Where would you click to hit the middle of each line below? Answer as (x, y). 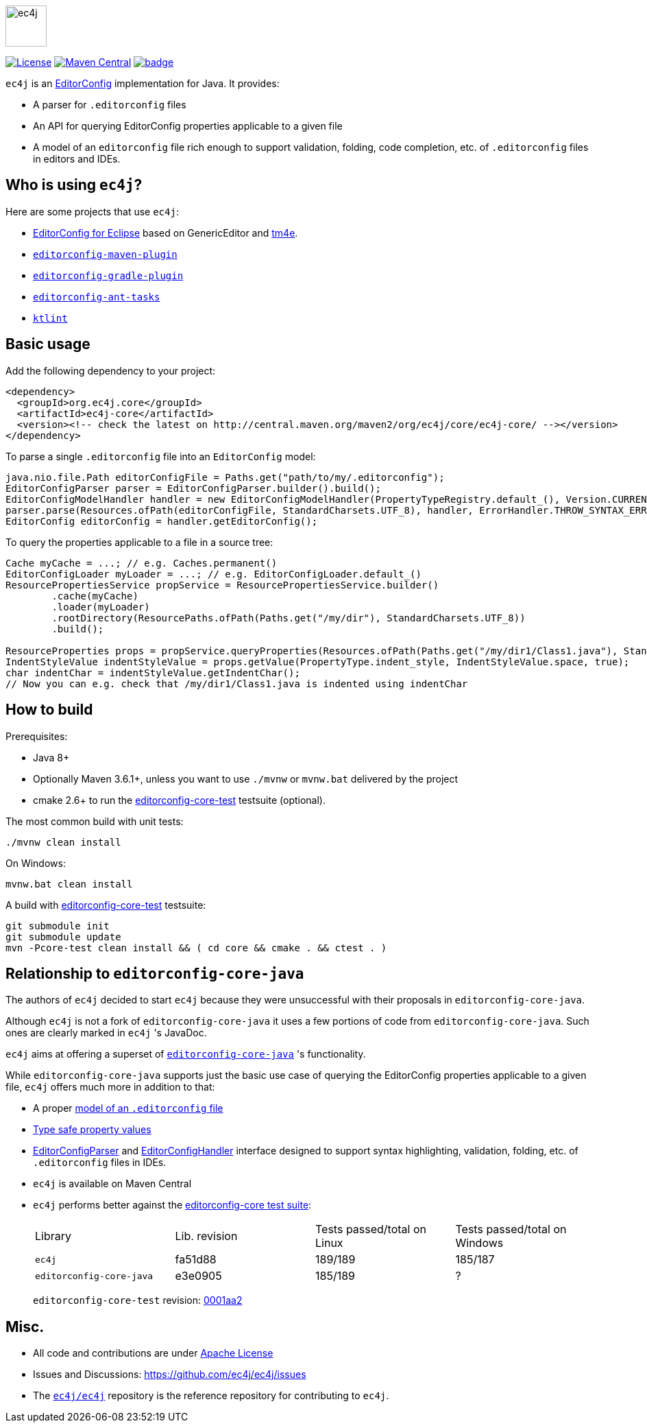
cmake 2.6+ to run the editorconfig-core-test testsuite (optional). (179, 800)
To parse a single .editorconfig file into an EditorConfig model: (161, 456)
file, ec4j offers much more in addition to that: (110, 1087)
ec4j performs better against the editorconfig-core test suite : (172, 1205)
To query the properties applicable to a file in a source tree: (139, 542)
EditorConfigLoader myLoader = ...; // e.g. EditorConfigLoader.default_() (213, 574)
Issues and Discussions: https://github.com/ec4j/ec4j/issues (170, 1375)
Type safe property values (92, 1130)
